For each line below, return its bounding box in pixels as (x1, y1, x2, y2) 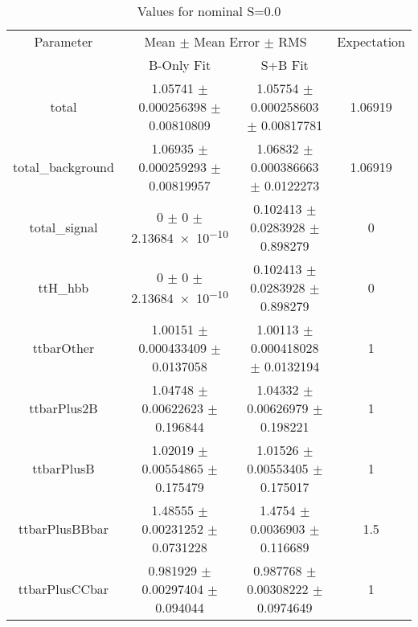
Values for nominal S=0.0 (137, 2, 281, 20)
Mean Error (194, 32, 260, 51)
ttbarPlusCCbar (18, 580, 109, 598)
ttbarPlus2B (29, 399, 98, 417)
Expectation (337, 32, 405, 51)
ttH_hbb (38, 278, 89, 297)
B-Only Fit (148, 55, 211, 74)
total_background (13, 158, 114, 176)
